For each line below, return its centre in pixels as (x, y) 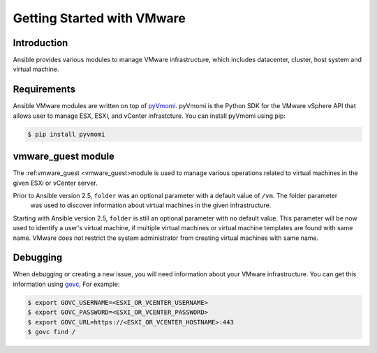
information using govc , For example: (66, 284)
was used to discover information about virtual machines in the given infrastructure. (151, 205)
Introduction (40, 43)
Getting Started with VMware (99, 18)
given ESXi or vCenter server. (55, 183)
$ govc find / (52, 332)
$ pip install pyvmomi (66, 134)
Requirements (44, 90)
